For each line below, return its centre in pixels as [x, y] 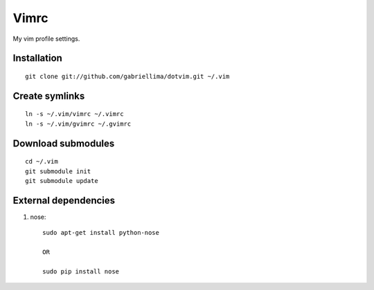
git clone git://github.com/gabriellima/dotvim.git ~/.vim [127, 76]
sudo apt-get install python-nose [101, 233]
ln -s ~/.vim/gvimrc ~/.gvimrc [78, 124]
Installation [37, 58]
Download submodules [64, 143]
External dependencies [64, 200]
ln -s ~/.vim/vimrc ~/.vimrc [74, 114]
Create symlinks [49, 96]
